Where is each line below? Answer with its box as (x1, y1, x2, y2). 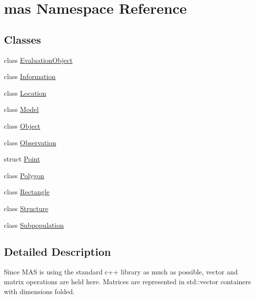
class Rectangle (4, 187, 50, 197)
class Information (4, 71, 56, 81)
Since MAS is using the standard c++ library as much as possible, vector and (4, 267, 238, 277)
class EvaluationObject (4, 54, 73, 65)
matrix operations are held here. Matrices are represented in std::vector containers (4, 276, 251, 286)
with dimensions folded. (4, 286, 75, 296)
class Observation (4, 137, 56, 147)
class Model (4, 104, 39, 114)
